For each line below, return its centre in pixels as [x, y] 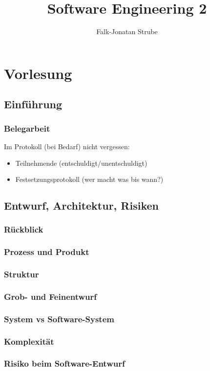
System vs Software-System [59, 319]
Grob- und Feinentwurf [51, 296]
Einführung [33, 104]
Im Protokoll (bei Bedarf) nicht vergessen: [67, 146]
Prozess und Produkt [47, 252]
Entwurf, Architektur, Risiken [81, 205]
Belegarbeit [27, 128]
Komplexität [29, 341]
